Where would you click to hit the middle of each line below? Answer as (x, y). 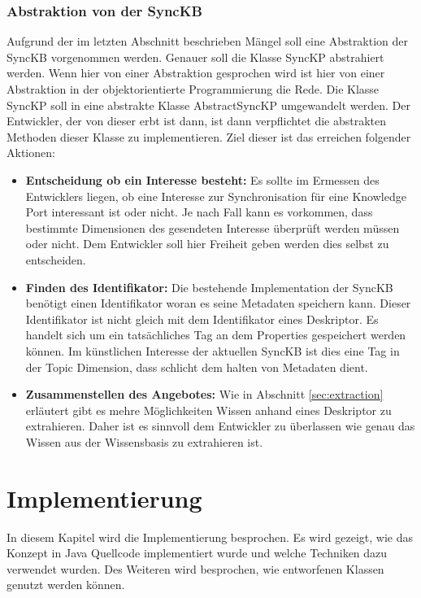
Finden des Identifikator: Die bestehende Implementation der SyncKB (209, 287)
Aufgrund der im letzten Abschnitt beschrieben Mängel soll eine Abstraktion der (208, 41)
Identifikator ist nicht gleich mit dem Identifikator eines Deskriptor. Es (202, 319)
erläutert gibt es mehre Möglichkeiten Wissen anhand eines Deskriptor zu (208, 410)
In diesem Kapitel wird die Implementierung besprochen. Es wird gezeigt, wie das (210, 537)
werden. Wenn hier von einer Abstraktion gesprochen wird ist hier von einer (196, 73)
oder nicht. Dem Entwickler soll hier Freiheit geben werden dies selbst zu (207, 244)
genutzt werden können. (66, 585)
